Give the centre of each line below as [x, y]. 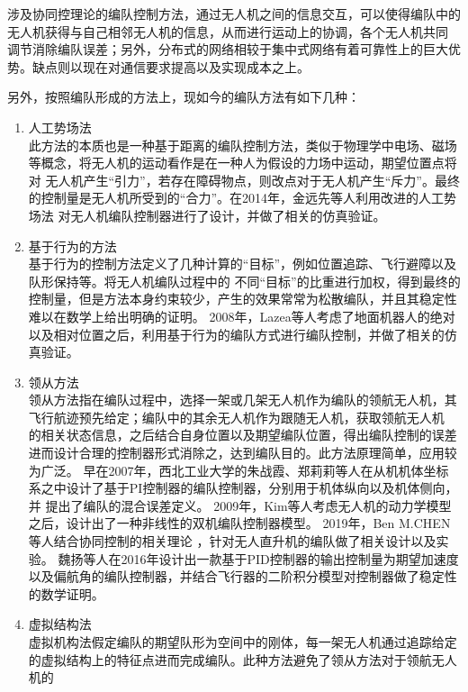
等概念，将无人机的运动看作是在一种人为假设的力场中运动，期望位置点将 [243, 163]
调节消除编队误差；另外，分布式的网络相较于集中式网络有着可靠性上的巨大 [228, 49]
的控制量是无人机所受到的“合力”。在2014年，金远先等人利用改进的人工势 [243, 198]
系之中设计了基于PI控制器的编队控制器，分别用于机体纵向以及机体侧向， [243, 488]
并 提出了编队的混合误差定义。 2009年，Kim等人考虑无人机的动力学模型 [240, 505]
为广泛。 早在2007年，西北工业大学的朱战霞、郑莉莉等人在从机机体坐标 [238, 470]
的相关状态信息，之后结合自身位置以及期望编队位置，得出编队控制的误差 [243, 435]
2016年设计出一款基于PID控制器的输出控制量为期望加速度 [290, 558]
